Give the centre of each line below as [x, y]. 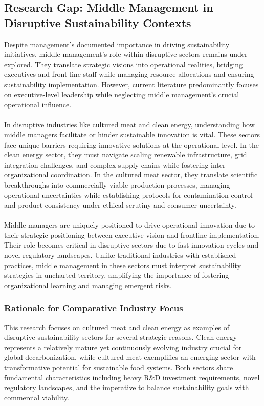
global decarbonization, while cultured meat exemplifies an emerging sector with [130, 357]
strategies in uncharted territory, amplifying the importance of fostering [117, 275]
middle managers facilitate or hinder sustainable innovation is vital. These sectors [132, 134]
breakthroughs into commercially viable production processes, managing [117, 184]
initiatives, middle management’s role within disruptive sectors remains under [126, 54]
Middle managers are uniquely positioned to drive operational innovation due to [129, 225]
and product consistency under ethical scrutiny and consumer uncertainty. [120, 205]
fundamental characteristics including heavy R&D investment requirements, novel [132, 377]
